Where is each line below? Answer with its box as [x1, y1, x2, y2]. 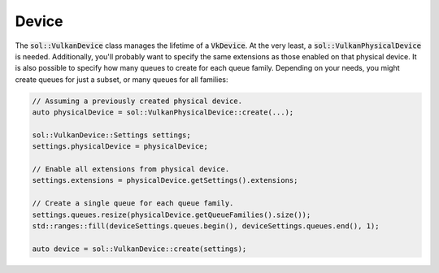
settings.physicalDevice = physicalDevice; [32, 142, 209, 151]
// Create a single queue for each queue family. [32, 199, 234, 208]
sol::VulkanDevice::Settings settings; [32, 130, 191, 140]
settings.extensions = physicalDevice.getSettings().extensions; [32, 175, 298, 185]
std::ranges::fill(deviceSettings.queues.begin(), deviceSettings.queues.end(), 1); [32, 222, 380, 231]
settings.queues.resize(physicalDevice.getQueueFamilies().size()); [32, 210, 311, 219]
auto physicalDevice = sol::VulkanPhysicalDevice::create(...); [32, 108, 294, 117]
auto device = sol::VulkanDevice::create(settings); [32, 244, 247, 253]
